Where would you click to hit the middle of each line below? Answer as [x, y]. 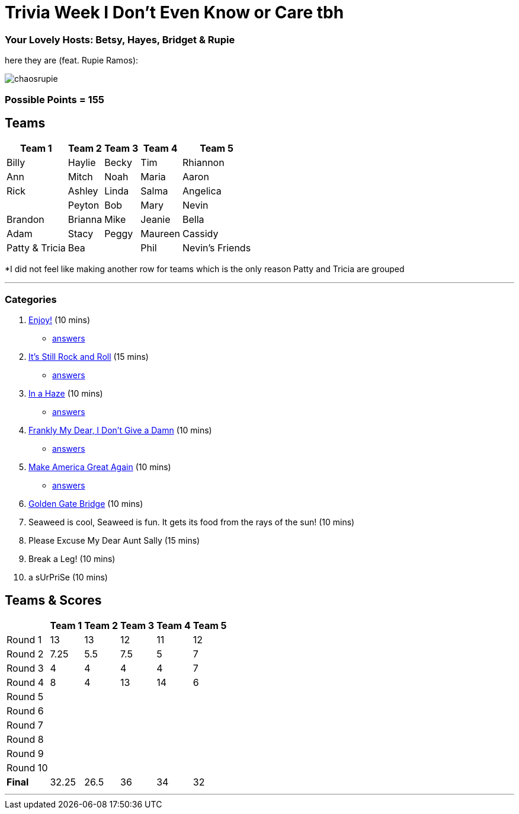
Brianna [85, 220]
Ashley [83, 191]
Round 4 [25, 682]
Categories [31, 299]
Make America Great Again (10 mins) [100, 467]
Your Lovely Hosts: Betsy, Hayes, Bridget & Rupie [120, 39]
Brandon [25, 220]
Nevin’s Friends [217, 248]
